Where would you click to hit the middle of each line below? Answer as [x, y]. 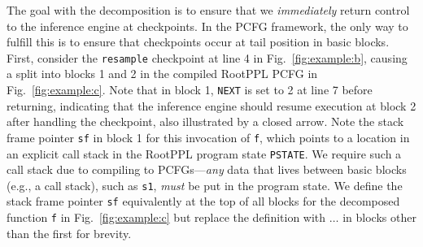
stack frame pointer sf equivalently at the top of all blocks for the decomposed [203, 201]
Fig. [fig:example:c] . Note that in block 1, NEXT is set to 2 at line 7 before [190, 90]
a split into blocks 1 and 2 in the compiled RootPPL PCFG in [162, 74]
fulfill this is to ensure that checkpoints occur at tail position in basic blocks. [198, 42]
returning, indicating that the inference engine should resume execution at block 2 [211, 105]
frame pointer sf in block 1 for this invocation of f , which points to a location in [208, 137]
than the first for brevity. [69, 233]
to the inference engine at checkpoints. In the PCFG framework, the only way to [207, 26]
